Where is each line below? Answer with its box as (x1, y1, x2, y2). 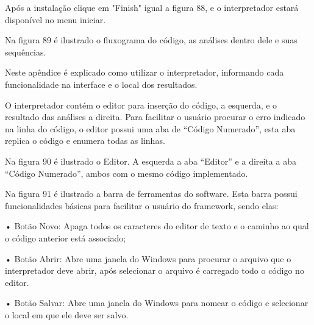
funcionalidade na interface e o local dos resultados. (5, 77, 198, 90)
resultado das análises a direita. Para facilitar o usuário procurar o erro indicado (5, 110, 305, 123)
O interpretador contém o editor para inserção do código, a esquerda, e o (5, 98, 277, 111)
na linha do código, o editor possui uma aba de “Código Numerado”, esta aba (5, 122, 296, 135)
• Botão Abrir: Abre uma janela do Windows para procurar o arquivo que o (5, 252, 291, 265)
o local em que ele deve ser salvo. (5, 308, 129, 321)
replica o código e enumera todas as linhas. (5, 134, 165, 147)
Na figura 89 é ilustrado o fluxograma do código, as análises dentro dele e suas (5, 34, 298, 46)
